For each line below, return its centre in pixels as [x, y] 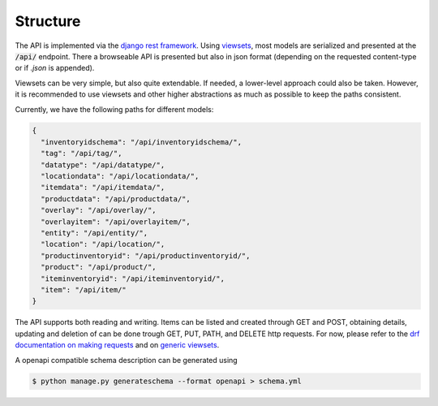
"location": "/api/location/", [103, 244]
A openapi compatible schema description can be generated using [127, 360]
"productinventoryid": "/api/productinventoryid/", [146, 255]
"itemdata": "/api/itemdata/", [103, 188]
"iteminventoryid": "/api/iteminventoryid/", [133, 279]
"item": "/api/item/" [84, 289]
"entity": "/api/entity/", [94, 233]
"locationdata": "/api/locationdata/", [120, 176]
